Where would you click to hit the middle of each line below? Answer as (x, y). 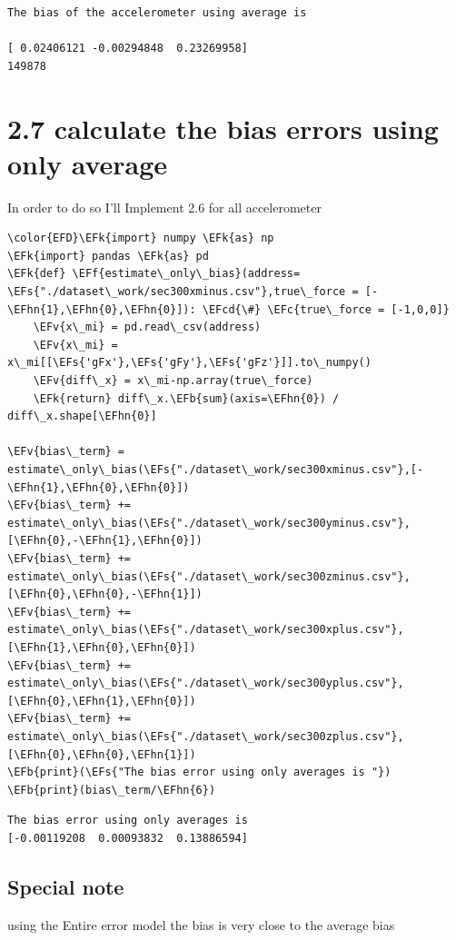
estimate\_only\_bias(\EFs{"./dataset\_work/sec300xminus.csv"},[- (216, 470)
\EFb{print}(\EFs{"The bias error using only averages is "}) (199, 772)
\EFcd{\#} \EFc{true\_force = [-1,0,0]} (326, 309)
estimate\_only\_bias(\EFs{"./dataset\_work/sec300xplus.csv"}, (206, 630)
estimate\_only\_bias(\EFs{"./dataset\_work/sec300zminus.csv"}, (209, 576)
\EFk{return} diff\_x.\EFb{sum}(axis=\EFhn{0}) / (186, 398)
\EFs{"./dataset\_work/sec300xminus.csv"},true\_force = (183, 292)
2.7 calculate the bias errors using (223, 128)
